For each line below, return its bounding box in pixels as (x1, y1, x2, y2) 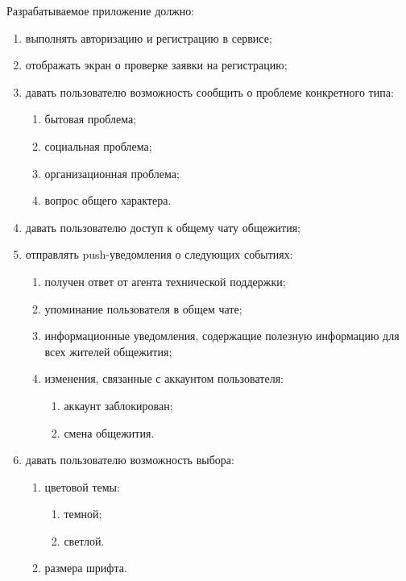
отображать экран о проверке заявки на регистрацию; (25, 56, 288, 73)
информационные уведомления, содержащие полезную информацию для (44, 327, 400, 344)
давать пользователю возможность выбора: (25, 451, 234, 468)
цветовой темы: (44, 478, 120, 495)
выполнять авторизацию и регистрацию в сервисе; (25, 29, 272, 46)
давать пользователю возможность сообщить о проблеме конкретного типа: (25, 83, 394, 100)
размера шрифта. (44, 559, 127, 576)
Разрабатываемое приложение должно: (6, 2, 195, 19)
